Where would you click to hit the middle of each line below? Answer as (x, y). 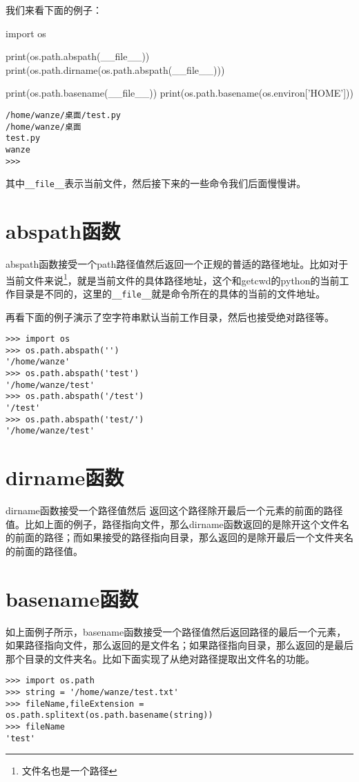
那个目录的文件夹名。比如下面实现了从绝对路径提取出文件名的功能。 (160, 658)
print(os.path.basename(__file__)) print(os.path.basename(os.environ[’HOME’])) (180, 93)
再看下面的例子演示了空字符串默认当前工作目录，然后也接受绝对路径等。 (170, 316)
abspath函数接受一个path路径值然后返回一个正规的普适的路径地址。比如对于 (177, 264)
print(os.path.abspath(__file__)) (78, 56)
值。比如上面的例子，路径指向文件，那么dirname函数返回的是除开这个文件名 (177, 524)
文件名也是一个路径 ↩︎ (69, 771)
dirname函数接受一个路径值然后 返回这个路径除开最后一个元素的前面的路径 (174, 510)
